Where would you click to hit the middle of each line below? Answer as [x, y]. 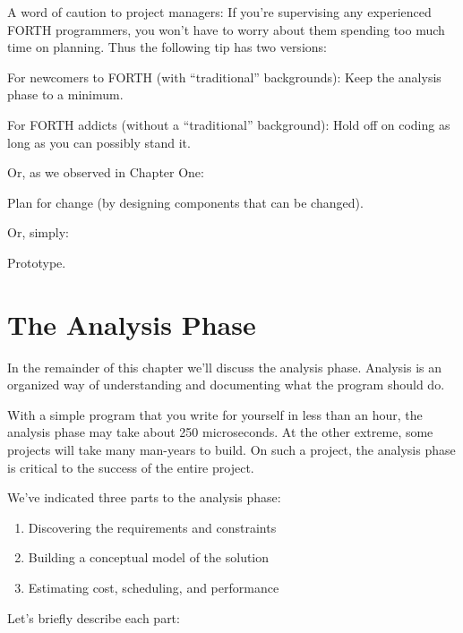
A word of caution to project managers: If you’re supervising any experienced [219, 12]
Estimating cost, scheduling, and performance [154, 587]
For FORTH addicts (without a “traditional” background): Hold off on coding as [229, 124]
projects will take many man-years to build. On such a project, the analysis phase [231, 450]
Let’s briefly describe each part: [94, 617]
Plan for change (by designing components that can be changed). [185, 202]
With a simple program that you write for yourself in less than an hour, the [215, 414]
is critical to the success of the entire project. [131, 467]
